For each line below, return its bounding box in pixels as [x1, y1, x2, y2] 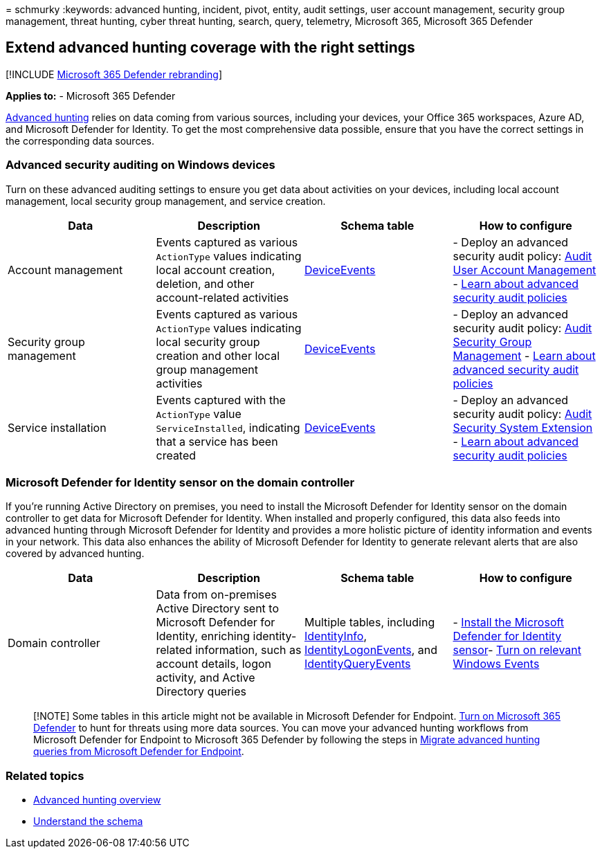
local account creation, [156, 262, 275, 277]
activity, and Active [156, 671, 255, 685]
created [156, 448, 197, 462]
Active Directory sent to [156, 601, 280, 616]
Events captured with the [156, 392, 286, 407]
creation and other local [156, 348, 280, 363]
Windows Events [453, 657, 540, 671]
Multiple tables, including [304, 615, 435, 630]
